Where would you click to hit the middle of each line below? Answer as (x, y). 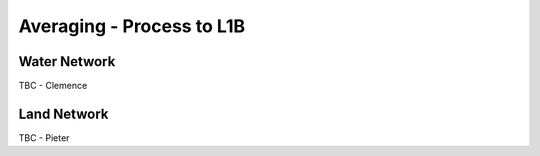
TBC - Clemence (53, 86)
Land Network (63, 113)
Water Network (67, 61)
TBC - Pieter (44, 137)
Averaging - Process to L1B (132, 26)
